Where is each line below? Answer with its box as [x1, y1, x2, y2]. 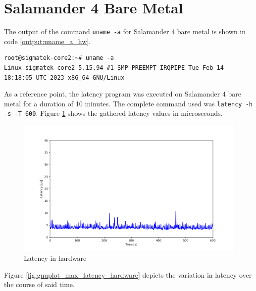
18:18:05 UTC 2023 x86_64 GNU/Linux [4, 74, 125, 81]
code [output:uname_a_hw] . [4, 36, 91, 46]
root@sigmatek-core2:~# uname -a [4, 54, 114, 62]
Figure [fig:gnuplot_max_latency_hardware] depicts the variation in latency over [4, 269, 252, 280]
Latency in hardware [24, 253, 87, 263]
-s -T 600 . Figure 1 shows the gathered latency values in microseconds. [4, 108, 223, 118]
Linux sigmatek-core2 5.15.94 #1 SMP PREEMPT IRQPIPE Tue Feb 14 [4, 64, 224, 71]
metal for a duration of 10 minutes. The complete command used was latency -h [4, 98, 253, 108]
